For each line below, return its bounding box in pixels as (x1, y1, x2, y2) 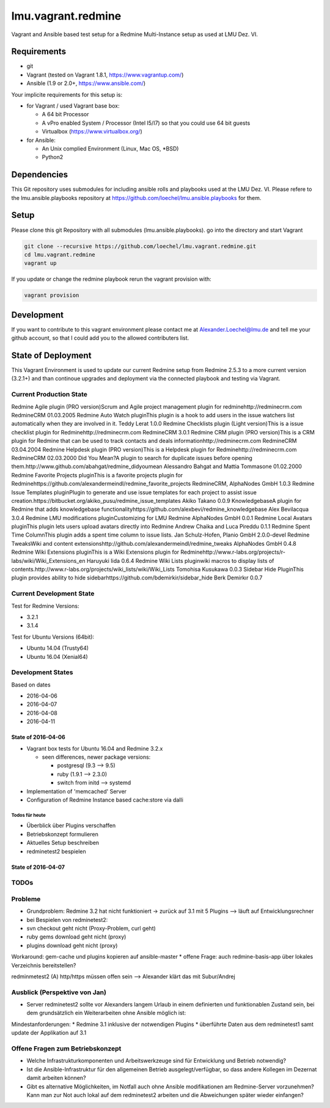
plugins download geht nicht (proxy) (26, 942, 118, 949)
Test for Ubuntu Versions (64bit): (11, 633, 95, 641)
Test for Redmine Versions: (11, 602, 79, 609)
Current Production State (11, 390, 88, 399)
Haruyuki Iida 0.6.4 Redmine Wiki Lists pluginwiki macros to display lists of (86, 557, 274, 564)
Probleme (11, 894, 41, 903)
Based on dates (11, 681, 51, 688)
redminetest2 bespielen (26, 847, 86, 855)
